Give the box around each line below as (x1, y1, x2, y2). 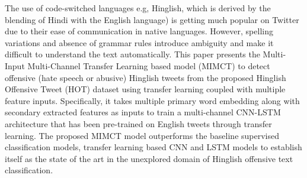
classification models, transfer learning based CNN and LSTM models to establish (5, 141, 302, 153)
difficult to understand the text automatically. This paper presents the (5, 48, 260, 60)
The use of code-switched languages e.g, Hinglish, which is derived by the (5, 2, 271, 14)
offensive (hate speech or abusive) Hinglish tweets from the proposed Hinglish (5, 71, 286, 83)
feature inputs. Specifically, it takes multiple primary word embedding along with (5, 94, 300, 106)
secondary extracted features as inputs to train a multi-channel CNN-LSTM (5, 106, 281, 118)
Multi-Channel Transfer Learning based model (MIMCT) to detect (27, 59, 270, 72)
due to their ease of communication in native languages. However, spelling (5, 25, 273, 37)
